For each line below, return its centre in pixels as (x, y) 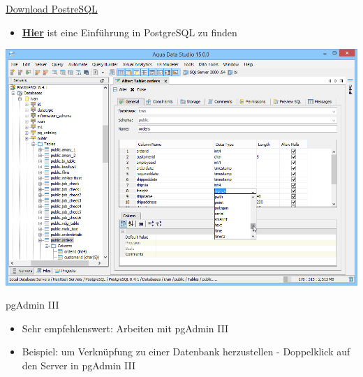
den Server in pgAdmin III (79, 365)
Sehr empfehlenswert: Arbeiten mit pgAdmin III (125, 328)
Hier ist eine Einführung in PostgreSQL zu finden (129, 32)
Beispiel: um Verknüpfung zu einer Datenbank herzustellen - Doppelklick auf (186, 352)
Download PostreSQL (52, 8)
